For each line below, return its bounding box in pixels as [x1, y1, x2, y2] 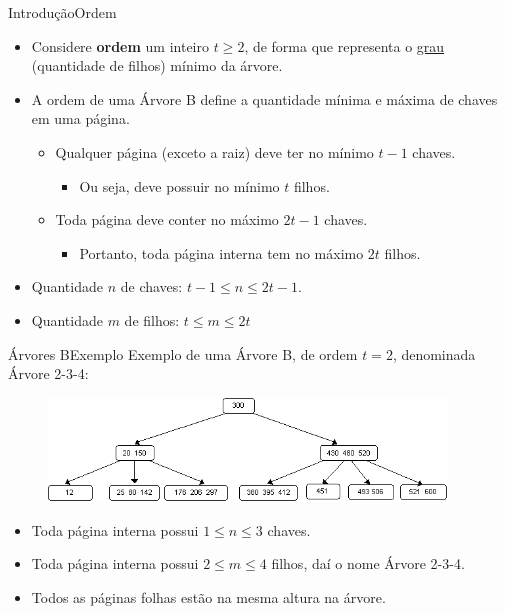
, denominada [392, 343, 476, 364]
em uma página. [31, 108, 130, 129]
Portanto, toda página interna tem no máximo [79, 242, 364, 263]
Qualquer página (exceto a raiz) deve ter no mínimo [55, 141, 374, 162]
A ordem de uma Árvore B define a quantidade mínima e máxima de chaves [31, 88, 498, 109]
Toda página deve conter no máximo [55, 209, 279, 230]
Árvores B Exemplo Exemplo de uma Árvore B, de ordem [8, 343, 358, 364]
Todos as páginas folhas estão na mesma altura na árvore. [31, 586, 386, 607]
